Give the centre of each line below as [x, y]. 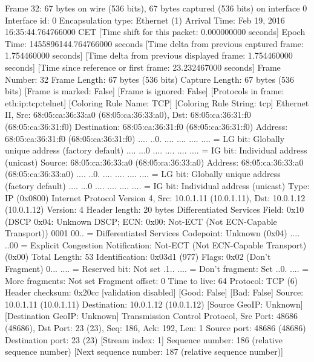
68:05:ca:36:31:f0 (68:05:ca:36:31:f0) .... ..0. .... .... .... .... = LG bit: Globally [145, 138]
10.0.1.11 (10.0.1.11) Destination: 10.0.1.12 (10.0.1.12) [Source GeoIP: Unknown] [154, 304]
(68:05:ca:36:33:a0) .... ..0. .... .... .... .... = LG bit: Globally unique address [143, 174]
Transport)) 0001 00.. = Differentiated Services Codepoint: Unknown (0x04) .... [152, 233]
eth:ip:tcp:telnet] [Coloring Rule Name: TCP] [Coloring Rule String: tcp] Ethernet [157, 102]
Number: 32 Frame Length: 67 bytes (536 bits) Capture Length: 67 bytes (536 [150, 79]
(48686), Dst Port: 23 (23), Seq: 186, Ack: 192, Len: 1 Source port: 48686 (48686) [155, 328]
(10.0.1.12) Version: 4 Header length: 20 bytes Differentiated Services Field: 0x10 [155, 209]
